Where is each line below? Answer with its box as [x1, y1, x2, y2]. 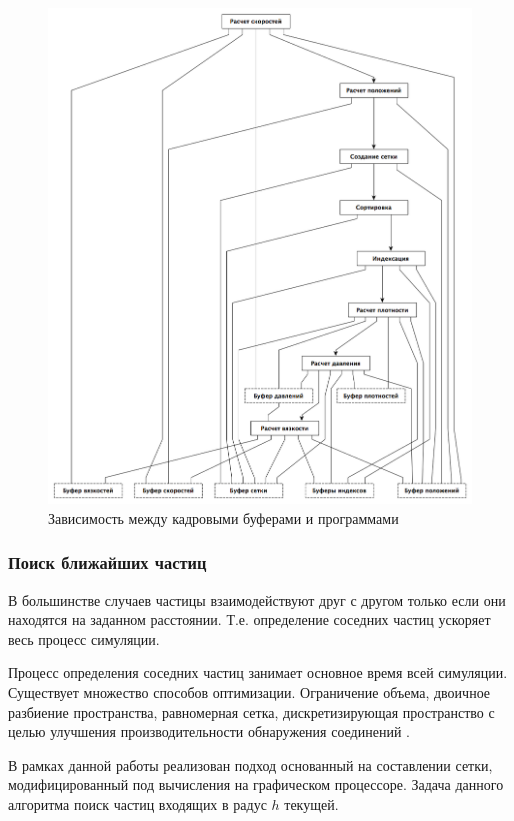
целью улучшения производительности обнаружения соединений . [8, 721, 410, 742]
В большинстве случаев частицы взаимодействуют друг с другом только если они [8, 589, 506, 610]
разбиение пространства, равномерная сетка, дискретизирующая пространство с [8, 701, 495, 722]
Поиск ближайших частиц [8, 550, 207, 575]
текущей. [284, 793, 339, 814]
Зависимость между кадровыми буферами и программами [48, 507, 399, 528]
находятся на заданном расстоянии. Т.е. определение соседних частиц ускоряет [8, 609, 491, 630]
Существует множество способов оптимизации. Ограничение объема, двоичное [8, 681, 491, 702]
